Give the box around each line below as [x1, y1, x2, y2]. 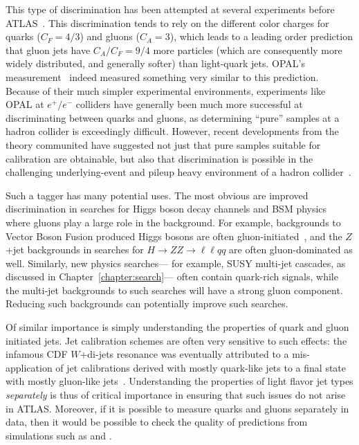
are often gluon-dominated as [229, 242, 353, 257]
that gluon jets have [6, 42, 91, 57]
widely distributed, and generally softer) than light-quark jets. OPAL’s [6, 56, 305, 71]
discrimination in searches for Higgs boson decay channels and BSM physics [6, 201, 327, 216]
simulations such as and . [6, 428, 112, 442]
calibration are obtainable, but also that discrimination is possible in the [6, 151, 313, 165]
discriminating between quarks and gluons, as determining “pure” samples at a [6, 110, 340, 125]
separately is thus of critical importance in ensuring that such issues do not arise [6, 388, 346, 402]
